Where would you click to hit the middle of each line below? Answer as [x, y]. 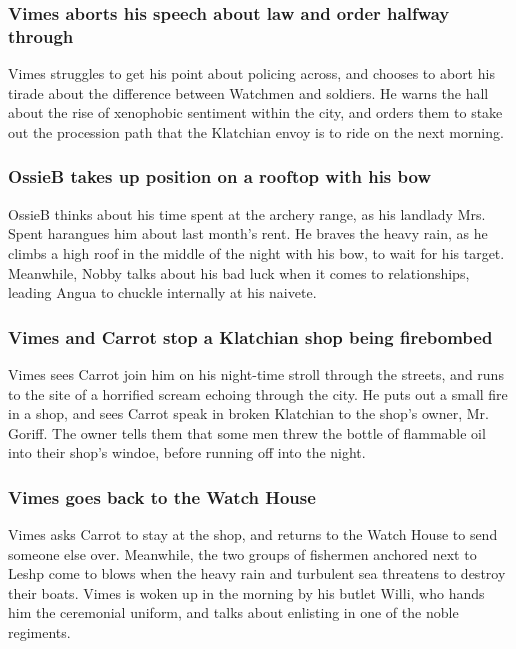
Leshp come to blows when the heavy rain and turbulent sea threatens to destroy [257, 573]
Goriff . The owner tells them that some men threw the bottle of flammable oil [247, 432]
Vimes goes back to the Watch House [162, 496]
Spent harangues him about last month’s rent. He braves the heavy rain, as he [248, 233]
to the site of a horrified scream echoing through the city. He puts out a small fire [258, 393]
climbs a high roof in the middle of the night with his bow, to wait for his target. [256, 252]
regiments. [39, 632]
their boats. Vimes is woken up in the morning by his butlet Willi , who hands [246, 592]
